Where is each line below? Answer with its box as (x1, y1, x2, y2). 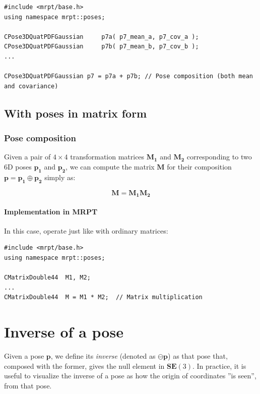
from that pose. (4, 380, 52, 390)
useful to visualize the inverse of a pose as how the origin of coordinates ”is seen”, (4, 370, 256, 381)
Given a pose (4, 351, 44, 361)
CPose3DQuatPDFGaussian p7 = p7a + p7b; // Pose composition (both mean (4, 73, 253, 80)
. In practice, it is (192, 360, 246, 371)
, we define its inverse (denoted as (50, 351, 156, 361)
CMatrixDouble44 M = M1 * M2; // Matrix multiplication (4, 294, 203, 301)
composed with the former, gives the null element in (4, 360, 165, 371)
